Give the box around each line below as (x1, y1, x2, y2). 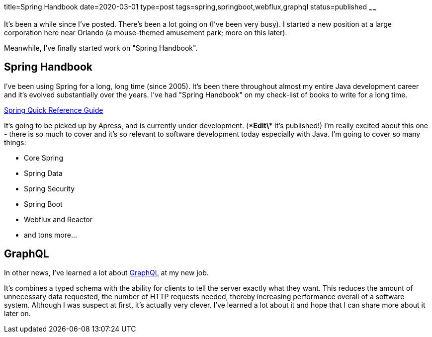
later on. (4, 309, 31, 318)
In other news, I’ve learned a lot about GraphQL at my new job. (4, 268, 209, 277)
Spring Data (24, 168, 63, 177)
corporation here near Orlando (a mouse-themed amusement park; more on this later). (4, 28, 287, 37)
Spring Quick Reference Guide (4, 105, 103, 114)
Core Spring (24, 153, 63, 162)
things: (4, 138, 26, 147)
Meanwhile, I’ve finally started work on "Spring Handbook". (4, 43, 198, 52)
